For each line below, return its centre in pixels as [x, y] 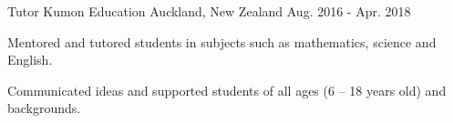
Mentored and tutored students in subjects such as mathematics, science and [222, 41]
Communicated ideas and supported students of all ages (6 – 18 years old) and [227, 90]
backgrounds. [44, 108]
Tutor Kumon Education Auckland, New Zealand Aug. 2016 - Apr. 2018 [209, 11]
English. [30, 60]
